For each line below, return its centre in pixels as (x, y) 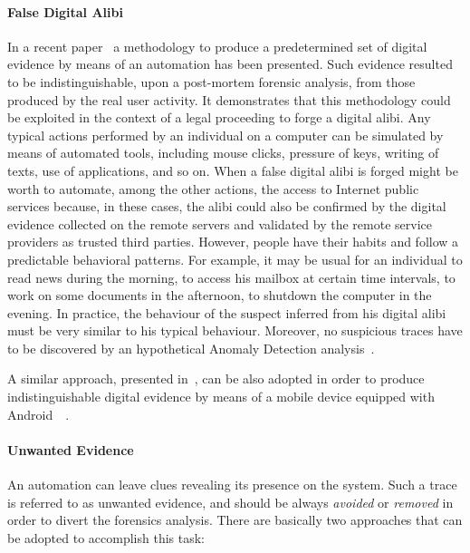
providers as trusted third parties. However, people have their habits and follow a (233, 242)
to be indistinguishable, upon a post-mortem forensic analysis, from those (211, 81)
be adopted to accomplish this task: (106, 537)
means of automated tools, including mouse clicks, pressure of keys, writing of (223, 153)
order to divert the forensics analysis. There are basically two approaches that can (235, 520)
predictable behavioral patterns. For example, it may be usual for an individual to (235, 259)
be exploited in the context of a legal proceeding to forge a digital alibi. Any (219, 117)
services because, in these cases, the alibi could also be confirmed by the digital (227, 206)
